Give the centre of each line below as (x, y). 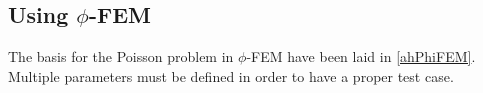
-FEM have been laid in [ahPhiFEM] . (361, 56)
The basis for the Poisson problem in (121, 56)
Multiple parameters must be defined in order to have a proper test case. (231, 75)
